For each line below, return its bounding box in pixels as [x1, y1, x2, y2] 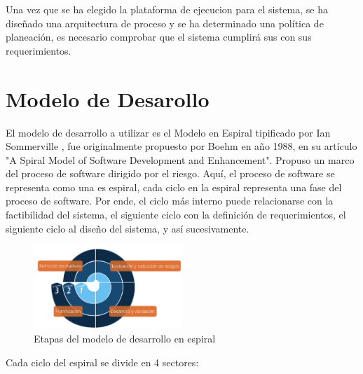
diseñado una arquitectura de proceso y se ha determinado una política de [6, 15, 324, 30]
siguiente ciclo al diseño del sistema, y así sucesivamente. [6, 221, 249, 235]
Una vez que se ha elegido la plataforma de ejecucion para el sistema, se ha [6, 2, 328, 16]
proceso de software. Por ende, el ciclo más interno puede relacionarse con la [6, 193, 334, 208]
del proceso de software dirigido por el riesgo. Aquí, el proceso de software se [6, 166, 335, 181]
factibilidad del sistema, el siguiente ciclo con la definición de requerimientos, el [6, 207, 346, 222]
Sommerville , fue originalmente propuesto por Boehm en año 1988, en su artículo [6, 139, 357, 153]
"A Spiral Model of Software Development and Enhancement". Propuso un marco [6, 152, 355, 167]
